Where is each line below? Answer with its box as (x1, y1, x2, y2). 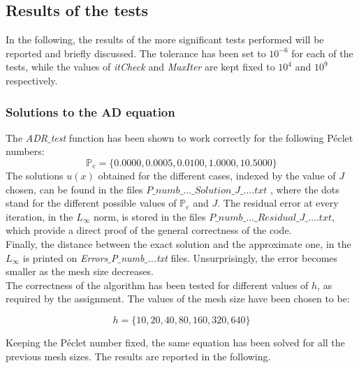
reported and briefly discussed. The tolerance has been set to (6, 45, 266, 60)
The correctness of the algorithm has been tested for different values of (6, 277, 309, 292)
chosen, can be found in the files (6, 182, 143, 196)
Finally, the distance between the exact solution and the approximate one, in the (6, 236, 351, 251)
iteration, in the (6, 209, 73, 223)
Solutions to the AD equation (6, 103, 175, 120)
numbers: (6, 144, 45, 159)
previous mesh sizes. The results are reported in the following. (6, 348, 271, 363)
